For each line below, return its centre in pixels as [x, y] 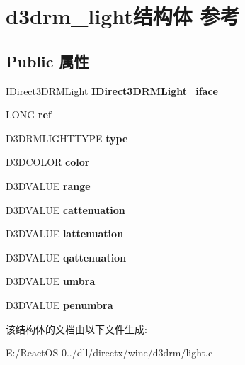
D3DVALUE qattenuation [66, 257]
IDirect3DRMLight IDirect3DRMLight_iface [112, 90]
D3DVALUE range [48, 185]
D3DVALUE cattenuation [65, 209]
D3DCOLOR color [48, 162]
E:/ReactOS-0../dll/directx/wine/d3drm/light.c [109, 353]
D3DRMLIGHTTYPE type [67, 138]
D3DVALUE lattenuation [65, 234]
